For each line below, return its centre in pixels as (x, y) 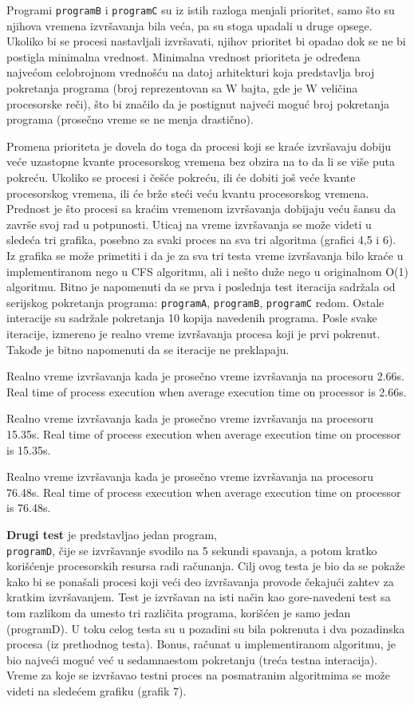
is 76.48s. (29, 508)
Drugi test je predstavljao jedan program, (112, 534)
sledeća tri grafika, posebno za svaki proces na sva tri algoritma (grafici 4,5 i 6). (201, 240)
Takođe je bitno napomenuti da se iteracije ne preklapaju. (148, 349)
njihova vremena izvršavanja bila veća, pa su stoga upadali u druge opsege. (189, 25)
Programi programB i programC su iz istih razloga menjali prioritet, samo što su (201, 10)
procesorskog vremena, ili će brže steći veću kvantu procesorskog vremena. (188, 193)
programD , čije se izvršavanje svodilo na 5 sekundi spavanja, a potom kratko (192, 550)
